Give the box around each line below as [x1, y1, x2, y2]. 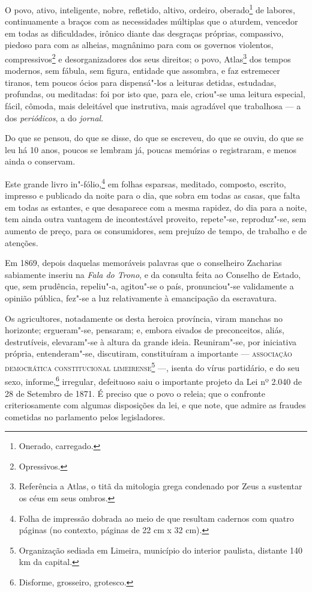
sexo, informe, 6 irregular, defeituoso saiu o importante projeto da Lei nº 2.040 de [5, 373, 302, 387]
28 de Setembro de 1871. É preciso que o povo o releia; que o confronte [5, 387, 265, 399]
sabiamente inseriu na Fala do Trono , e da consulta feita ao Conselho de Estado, [5, 268, 301, 280]
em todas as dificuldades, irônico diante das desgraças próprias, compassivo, [5, 26, 284, 39]
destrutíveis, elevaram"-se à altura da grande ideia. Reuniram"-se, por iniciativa [5, 335, 297, 348]
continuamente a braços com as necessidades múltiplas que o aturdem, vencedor [5, 15, 298, 28]
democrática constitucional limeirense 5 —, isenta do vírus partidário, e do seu [5, 360, 300, 373]
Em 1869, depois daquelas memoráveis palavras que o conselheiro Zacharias [5, 256, 282, 269]
